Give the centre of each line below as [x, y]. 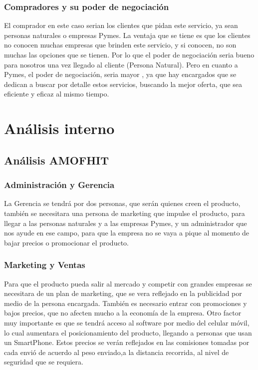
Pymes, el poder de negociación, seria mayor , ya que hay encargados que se [120, 74]
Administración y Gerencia [59, 185]
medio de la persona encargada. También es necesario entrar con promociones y [126, 303]
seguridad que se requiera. [44, 362]
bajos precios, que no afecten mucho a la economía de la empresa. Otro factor [123, 313]
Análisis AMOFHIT [56, 160]
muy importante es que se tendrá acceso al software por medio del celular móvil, [127, 322]
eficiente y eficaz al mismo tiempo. [57, 94]
